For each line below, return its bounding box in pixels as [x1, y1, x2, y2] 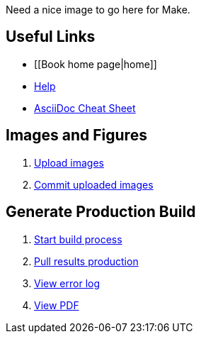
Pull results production [34, 255, 139, 267]
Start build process [34, 233, 122, 245]
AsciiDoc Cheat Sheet [34, 101, 136, 114]
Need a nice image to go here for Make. [6, 4, 190, 16]
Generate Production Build [6, 203, 196, 221]
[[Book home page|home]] [34, 57, 157, 70]
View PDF [34, 299, 79, 311]
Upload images [34, 156, 104, 169]
